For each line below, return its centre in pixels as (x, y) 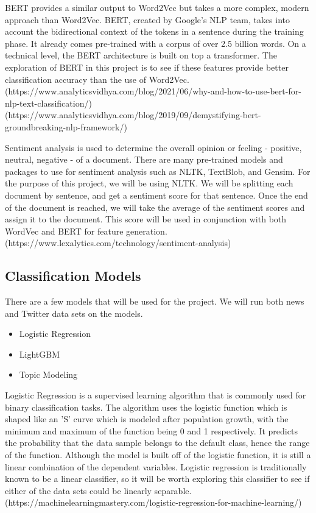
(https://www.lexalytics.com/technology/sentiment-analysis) (118, 243)
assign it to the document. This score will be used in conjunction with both (146, 219)
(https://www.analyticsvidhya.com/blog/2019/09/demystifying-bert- (133, 115)
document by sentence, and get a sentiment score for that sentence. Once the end (156, 195)
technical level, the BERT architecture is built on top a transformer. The (141, 55)
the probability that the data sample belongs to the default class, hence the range (157, 443)
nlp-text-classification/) (48, 103)
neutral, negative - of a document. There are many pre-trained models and (144, 159)
